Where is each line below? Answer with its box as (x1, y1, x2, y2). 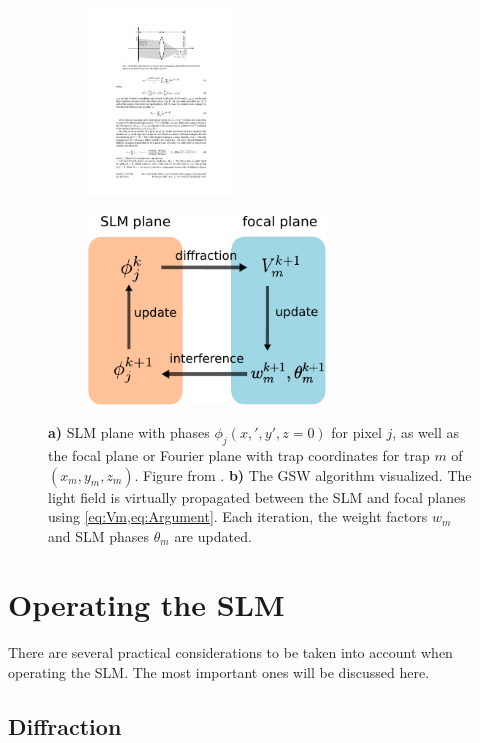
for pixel (331, 422, 382, 443)
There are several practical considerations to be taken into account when (8, 642, 453, 663)
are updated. (174, 525, 252, 546)
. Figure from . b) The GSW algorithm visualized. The (134, 464, 472, 485)
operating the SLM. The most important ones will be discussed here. (8, 662, 430, 683)
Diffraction (8, 711, 122, 741)
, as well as (392, 422, 459, 443)
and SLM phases (48, 525, 150, 546)
